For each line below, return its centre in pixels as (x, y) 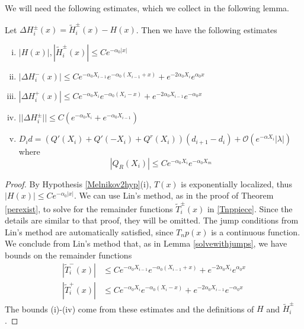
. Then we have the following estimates (207, 29)
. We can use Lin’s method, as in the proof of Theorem (174, 195)
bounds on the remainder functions (68, 255)
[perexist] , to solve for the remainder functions (89, 208)
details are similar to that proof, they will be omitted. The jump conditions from (152, 220)
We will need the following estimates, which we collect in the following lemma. (147, 8)
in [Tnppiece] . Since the (250, 208)
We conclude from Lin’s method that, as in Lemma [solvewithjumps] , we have (146, 243)
